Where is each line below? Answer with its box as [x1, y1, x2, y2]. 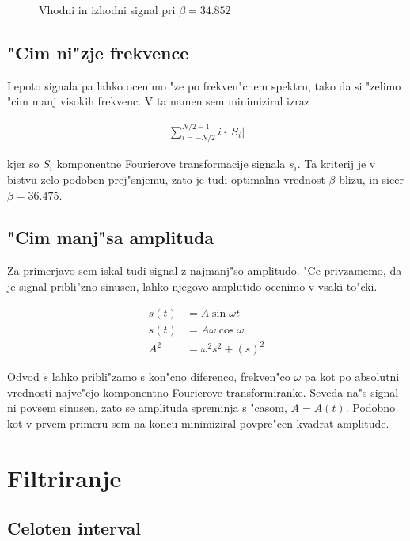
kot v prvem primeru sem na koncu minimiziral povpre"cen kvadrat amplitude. [7, 414, 389, 431]
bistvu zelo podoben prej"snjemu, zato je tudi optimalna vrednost [7, 170, 325, 187]
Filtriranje [7, 461, 122, 493]
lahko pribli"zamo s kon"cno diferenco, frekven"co [51, 368, 290, 385]
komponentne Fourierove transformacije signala [56, 155, 286, 172]
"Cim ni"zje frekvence [7, 40, 189, 64]
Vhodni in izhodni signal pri [39, 2, 176, 17]
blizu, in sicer [339, 170, 404, 187]
